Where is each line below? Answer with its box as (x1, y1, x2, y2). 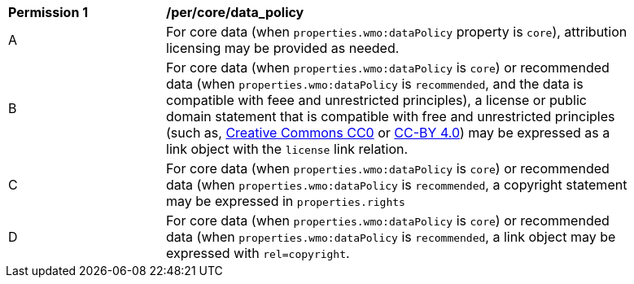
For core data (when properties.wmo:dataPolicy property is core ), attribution (166, 24, 627, 40)
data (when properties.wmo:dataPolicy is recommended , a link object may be (166, 229, 616, 245)
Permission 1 (8, 4, 89, 20)
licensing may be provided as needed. (166, 40, 400, 56)
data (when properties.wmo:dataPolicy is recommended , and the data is (166, 76, 584, 92)
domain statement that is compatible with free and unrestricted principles (166, 108, 615, 125)
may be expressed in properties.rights (166, 193, 405, 209)
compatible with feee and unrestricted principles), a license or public (166, 92, 587, 108)
